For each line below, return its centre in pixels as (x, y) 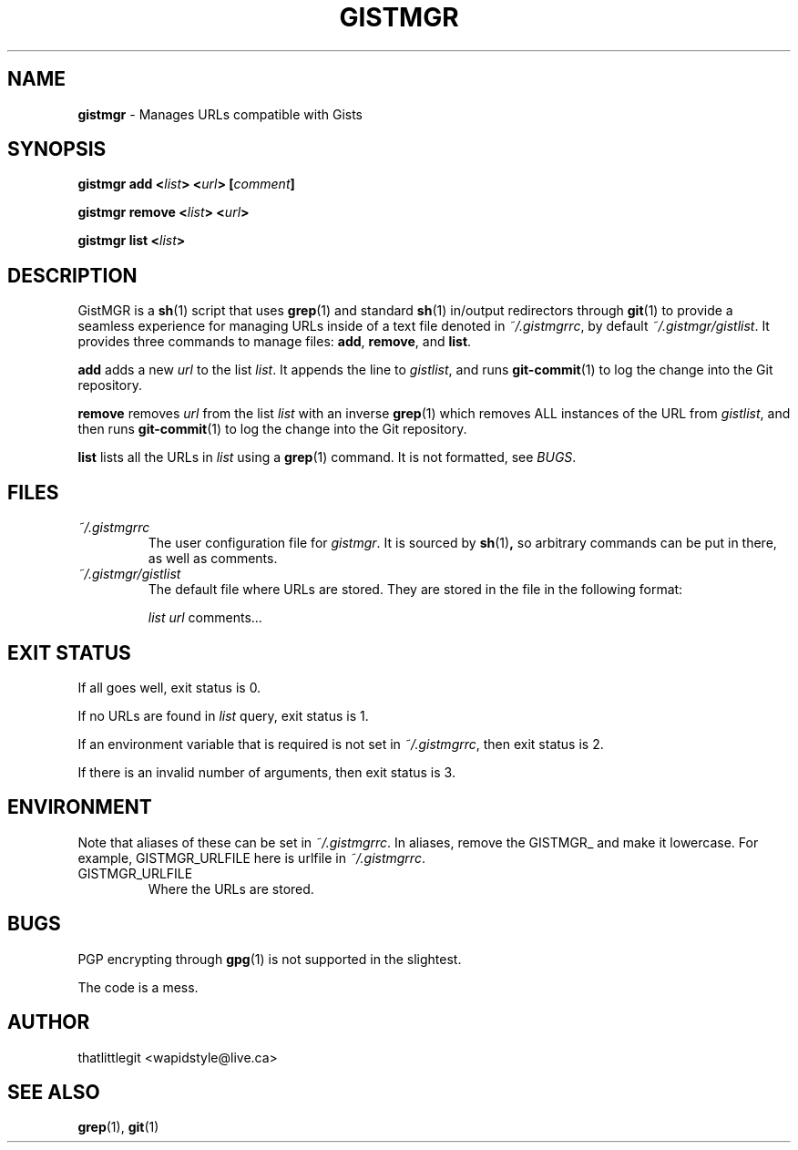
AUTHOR (49, 1022)
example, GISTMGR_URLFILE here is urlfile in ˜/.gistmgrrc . (251, 857)
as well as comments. (213, 559)
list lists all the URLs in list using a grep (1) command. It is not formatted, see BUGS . (327, 457)
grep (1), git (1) (118, 1127)
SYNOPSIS (57, 149)
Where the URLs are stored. (231, 888)
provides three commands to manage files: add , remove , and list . (275, 342)
